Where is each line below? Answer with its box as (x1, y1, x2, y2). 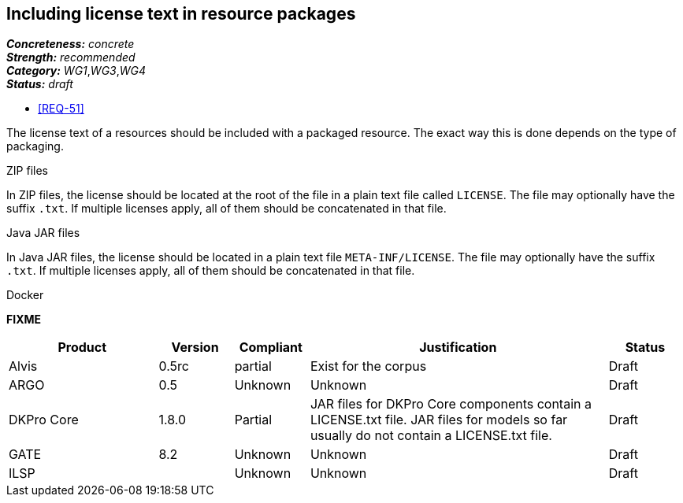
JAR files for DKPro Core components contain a (310, 396, 592, 412)
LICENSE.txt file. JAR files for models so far (310, 412, 568, 428)
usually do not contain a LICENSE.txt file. (310, 427, 552, 444)
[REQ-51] (38, 102, 84, 116)
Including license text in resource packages (6, 4, 356, 24)
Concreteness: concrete (6, 37, 135, 51)
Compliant (239, 339, 303, 356)
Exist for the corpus (310, 358, 427, 375)
